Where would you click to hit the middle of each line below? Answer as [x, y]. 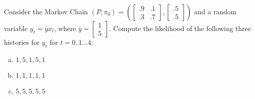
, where [65, 28]
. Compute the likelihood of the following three [180, 28]
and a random [215, 11]
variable [16, 28]
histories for [22, 42]
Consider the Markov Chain [46, 11]
